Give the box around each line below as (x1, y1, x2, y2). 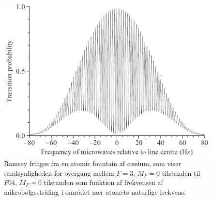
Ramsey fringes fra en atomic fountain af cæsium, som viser (4, 158, 181, 168)
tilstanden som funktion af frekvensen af (44, 177, 163, 187)
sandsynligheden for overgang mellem (4, 167, 114, 178)
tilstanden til (162, 167, 200, 178)
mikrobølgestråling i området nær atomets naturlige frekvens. (4, 186, 186, 197)
